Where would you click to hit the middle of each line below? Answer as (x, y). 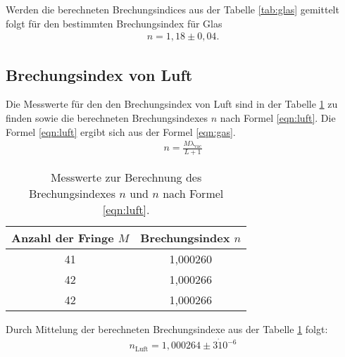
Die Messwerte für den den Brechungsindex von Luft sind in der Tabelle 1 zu (172, 104)
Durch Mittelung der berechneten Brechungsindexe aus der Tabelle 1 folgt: (167, 329)
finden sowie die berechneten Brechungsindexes (107, 118)
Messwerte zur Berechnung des (126, 177)
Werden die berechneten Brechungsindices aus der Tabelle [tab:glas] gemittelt (172, 9)
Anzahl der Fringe (63, 238)
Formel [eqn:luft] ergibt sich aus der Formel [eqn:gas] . (121, 131)
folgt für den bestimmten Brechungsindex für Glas (114, 23)
